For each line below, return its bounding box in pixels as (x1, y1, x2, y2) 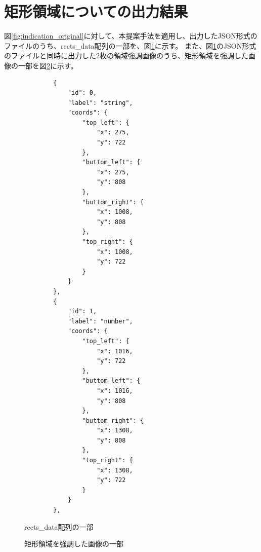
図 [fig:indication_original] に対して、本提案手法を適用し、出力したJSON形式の (4, 30, 257, 41)
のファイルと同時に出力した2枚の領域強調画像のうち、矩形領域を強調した (4, 50, 248, 61)
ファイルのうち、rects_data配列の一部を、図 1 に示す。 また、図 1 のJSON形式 (4, 40, 256, 51)
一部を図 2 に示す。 (18, 60, 78, 70)
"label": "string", (67, 99, 133, 106)
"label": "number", (67, 317, 133, 325)
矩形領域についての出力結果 (4, 1, 188, 22)
